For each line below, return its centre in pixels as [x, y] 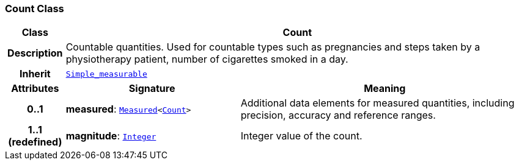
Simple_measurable [106, 74]
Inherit [35, 74]
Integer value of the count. [301, 136]
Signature [152, 89]
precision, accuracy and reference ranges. [338, 115]
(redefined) [35, 142]
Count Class [35, 9]
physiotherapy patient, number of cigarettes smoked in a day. [207, 59]
